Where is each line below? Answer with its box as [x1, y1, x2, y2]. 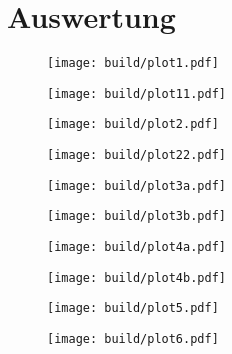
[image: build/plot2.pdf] [47, 117, 219, 132]
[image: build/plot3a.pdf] [47, 178, 226, 193]
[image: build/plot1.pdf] [47, 56, 219, 71]
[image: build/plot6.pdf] [47, 332, 219, 347]
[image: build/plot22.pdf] [47, 148, 226, 163]
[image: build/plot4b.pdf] [47, 270, 226, 285]
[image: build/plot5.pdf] [47, 301, 219, 316]
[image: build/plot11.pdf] [47, 86, 226, 101]
